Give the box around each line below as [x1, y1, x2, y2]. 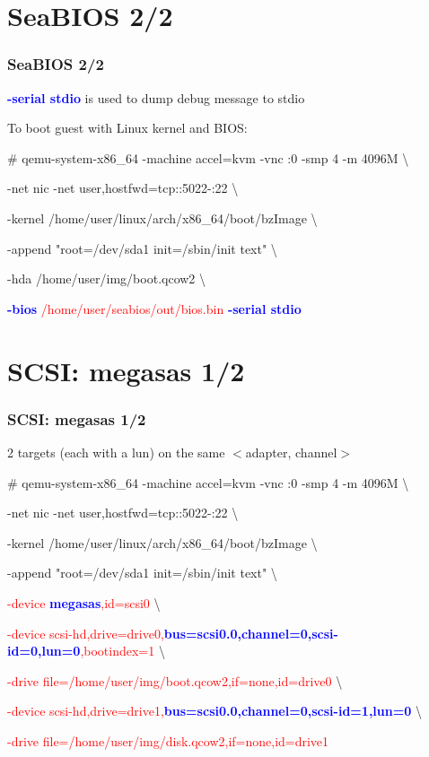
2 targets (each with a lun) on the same [7, 442, 225, 461]
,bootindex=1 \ [80, 641, 165, 660]
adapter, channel [245, 442, 337, 461]
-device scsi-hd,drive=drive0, [7, 623, 164, 642]
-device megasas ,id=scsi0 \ [7, 593, 161, 612]
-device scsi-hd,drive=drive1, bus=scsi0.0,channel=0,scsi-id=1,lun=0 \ [7, 701, 422, 720]
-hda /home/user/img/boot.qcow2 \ [7, 269, 206, 288]
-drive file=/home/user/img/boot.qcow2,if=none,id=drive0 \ [7, 671, 343, 690]
